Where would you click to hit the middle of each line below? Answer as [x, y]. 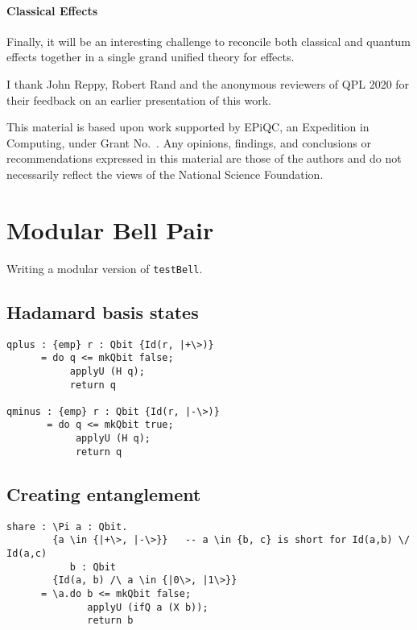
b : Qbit [93, 567]
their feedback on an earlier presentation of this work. [139, 99]
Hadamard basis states [103, 311]
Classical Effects [52, 10]
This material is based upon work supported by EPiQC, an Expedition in [188, 127]
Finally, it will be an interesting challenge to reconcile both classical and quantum [208, 41]
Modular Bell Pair [110, 229]
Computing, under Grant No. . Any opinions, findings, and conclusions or [189, 142]
